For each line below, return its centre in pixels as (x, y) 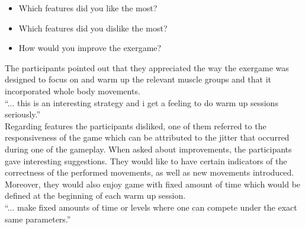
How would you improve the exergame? (90, 48)
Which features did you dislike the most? (93, 28)
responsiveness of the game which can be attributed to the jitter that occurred (147, 137)
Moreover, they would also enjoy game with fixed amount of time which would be (153, 184)
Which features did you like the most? (88, 8)
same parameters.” (38, 219)
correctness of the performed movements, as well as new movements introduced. (150, 172)
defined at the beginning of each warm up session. (95, 195)
